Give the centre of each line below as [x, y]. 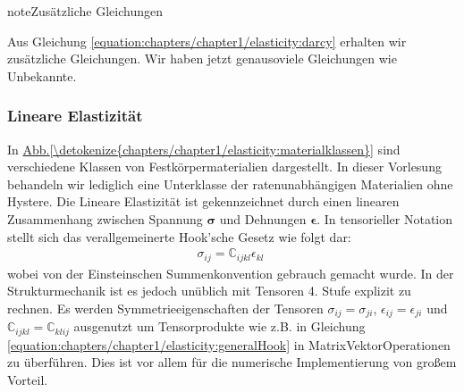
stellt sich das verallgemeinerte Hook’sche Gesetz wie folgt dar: [179, 236]
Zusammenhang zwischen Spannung [105, 218]
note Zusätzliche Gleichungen [85, 11]
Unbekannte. [42, 75]
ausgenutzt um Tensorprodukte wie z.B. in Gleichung [219, 326]
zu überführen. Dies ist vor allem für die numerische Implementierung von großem [232, 362]
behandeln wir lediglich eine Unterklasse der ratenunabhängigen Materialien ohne [230, 183]
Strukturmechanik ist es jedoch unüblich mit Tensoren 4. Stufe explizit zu [209, 291]
